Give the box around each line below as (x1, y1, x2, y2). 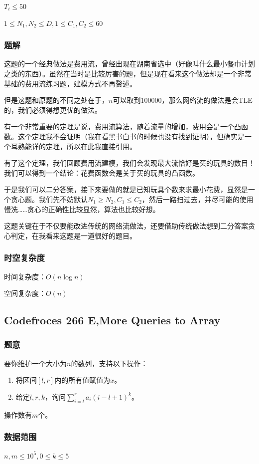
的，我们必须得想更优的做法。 (4, 104, 102, 115)
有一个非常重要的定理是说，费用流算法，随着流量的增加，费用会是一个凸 (4, 121, 241, 132)
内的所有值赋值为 (54, 375, 111, 385)
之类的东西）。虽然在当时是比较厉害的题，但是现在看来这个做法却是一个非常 (4, 68, 252, 78)
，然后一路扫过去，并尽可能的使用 (141, 194, 254, 204)
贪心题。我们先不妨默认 (10, 194, 88, 204)
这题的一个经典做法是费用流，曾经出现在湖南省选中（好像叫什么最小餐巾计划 (4, 58, 255, 69)
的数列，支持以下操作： (71, 358, 148, 368)
